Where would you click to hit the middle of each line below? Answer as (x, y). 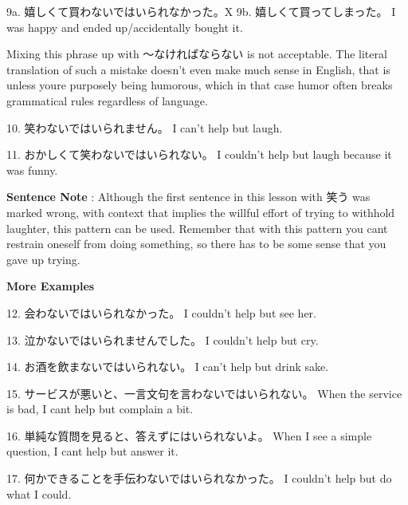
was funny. (32, 170)
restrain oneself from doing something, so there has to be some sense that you (196, 244)
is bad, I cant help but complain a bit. (100, 409)
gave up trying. (43, 259)
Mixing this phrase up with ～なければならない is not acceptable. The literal (197, 54)
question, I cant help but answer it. (92, 451)
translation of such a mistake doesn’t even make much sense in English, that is (198, 69)
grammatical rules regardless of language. (107, 100)
